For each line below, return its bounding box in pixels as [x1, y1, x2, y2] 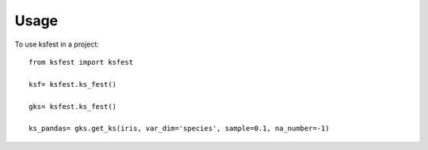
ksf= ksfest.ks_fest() [29, 80, 117, 88]
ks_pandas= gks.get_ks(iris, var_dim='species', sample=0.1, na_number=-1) [29, 124, 330, 133]
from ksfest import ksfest [29, 58, 134, 66]
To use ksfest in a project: [14, 39, 99, 49]
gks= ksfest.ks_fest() [29, 102, 117, 111]
